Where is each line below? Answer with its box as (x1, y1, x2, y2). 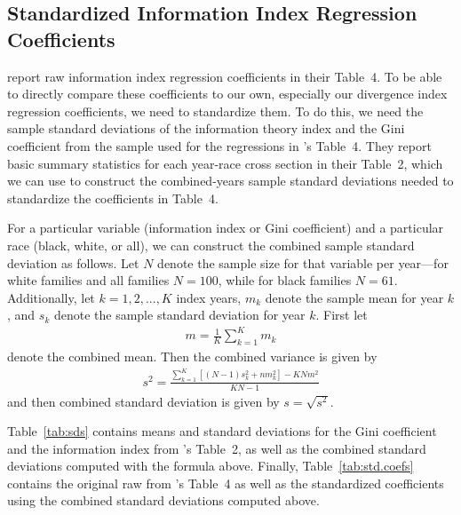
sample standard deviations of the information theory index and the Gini (7, 119, 405, 138)
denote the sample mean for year (265, 288, 444, 306)
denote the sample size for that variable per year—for (157, 253, 449, 272)
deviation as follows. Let (7, 253, 139, 272)
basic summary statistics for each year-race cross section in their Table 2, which (7, 154, 443, 172)
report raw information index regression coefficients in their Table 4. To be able (7, 67, 442, 85)
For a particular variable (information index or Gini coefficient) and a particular (7, 218, 444, 237)
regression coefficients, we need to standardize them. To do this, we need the (7, 101, 424, 120)
